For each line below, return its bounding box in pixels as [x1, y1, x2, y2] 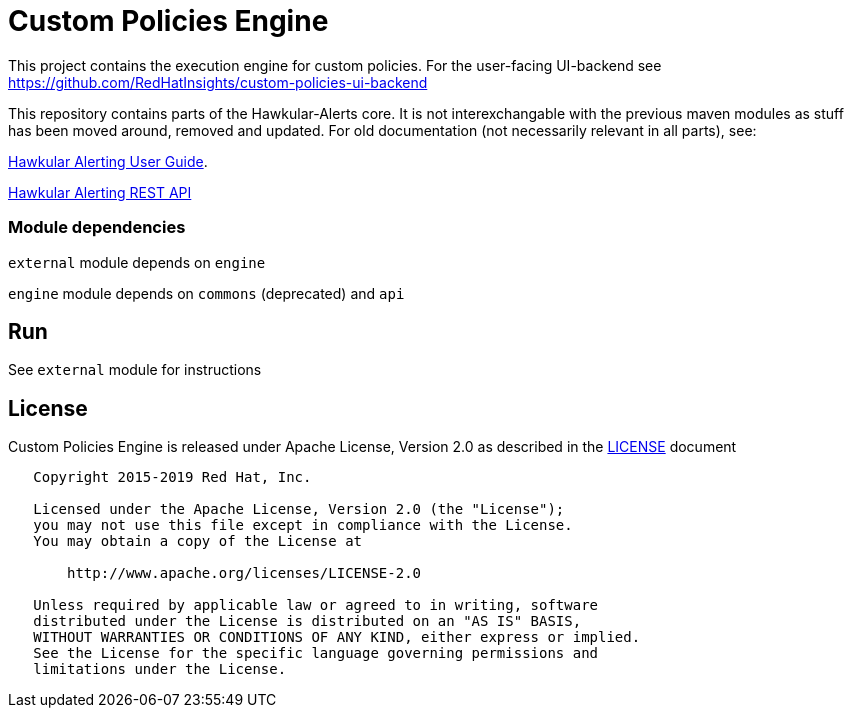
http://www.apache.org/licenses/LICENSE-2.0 [67, 565, 422, 582]
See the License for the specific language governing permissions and [33, 645, 599, 662]
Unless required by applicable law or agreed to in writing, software [33, 597, 599, 614]
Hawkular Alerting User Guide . [8, 152, 208, 170]
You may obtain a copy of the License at [33, 533, 363, 550]
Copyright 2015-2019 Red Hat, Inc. [33, 469, 312, 486]
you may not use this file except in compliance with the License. [33, 517, 573, 534]
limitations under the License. [33, 661, 287, 678]
